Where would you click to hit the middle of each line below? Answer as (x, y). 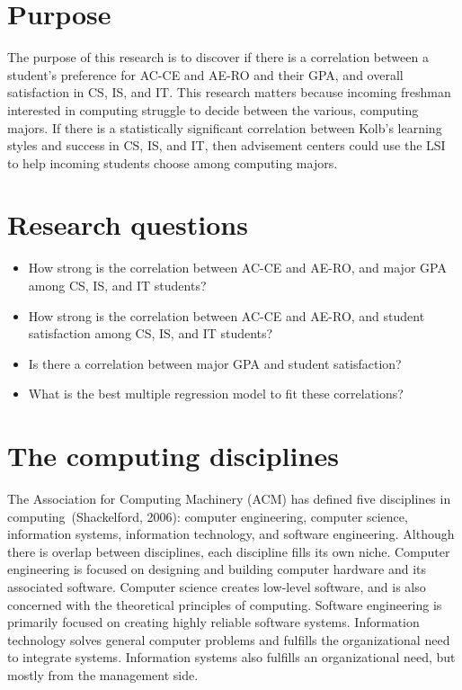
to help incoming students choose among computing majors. (173, 162)
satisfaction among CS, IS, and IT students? (151, 333)
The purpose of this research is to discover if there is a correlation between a (218, 57)
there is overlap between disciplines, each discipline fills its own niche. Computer (229, 551)
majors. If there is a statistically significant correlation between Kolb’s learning (225, 127)
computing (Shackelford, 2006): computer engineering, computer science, (208, 516)
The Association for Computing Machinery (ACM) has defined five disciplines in (229, 499)
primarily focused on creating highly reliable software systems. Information (213, 622)
